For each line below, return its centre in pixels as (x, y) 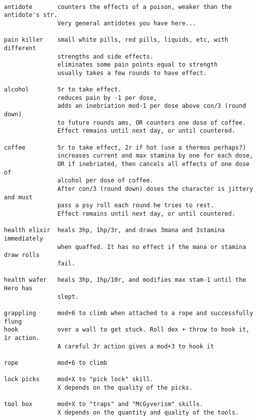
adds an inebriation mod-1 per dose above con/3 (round (152, 106)
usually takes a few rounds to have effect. (132, 73)
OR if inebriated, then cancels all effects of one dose (153, 164)
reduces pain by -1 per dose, (107, 98)
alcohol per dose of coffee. (105, 181)
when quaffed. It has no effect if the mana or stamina (152, 247)
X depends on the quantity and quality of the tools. (148, 412)
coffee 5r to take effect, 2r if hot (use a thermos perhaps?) (125, 147)
